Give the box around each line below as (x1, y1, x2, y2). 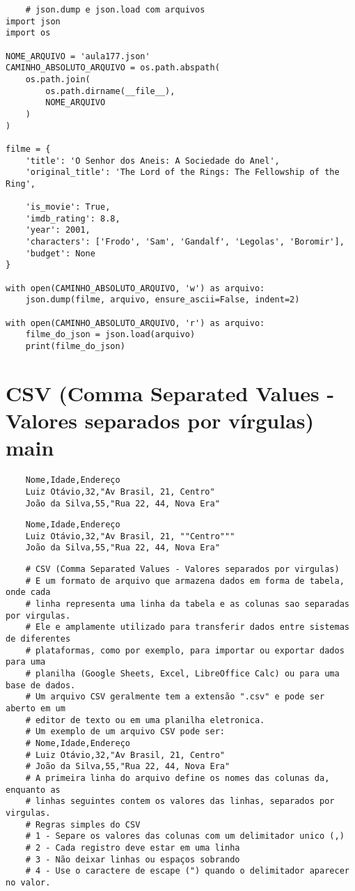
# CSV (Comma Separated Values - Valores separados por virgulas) (25, 564, 340, 575)
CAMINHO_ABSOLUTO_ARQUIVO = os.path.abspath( (6, 63, 220, 73)
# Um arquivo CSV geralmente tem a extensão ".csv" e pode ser (25, 692, 325, 702)
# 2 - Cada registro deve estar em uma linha (25, 842, 240, 853)
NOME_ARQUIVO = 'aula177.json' (6, 51, 150, 61)
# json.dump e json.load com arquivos (25, 5, 205, 15)
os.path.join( (25, 74, 90, 84)
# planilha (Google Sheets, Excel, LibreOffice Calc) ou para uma (25, 669, 340, 679)
